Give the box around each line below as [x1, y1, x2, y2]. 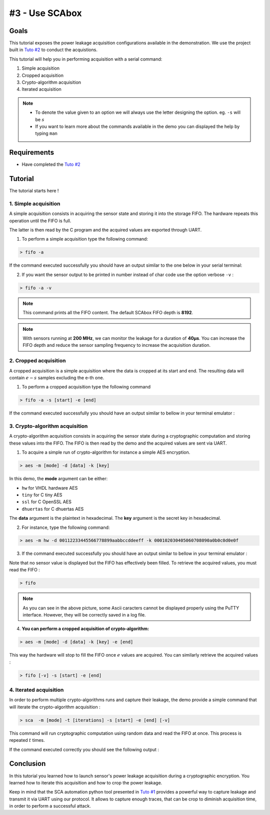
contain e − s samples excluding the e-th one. [9, 374, 104, 380]
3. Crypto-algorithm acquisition [9, 423, 88, 430]
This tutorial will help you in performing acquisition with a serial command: [9, 56, 162, 62]
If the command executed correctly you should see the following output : [9, 746, 159, 752]
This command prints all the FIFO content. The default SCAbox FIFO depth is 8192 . [22, 310, 193, 316]
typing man [35, 130, 57, 136]
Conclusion [9, 759, 46, 768]
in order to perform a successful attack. [9, 803, 91, 809]
